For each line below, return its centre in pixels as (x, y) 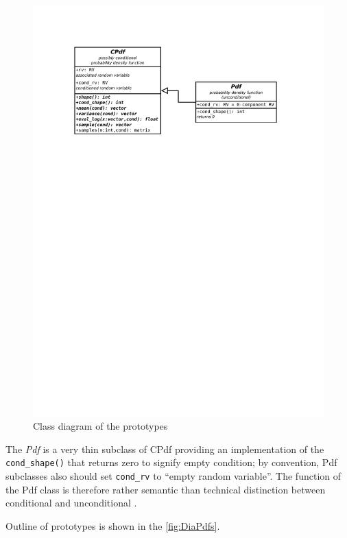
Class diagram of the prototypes (100, 426)
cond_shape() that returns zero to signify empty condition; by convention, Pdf (171, 462)
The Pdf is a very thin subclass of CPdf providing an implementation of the (165, 449)
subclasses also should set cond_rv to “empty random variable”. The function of (173, 476)
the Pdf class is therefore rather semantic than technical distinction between (166, 489)
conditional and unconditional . (71, 503)
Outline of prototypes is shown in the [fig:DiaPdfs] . (113, 525)
